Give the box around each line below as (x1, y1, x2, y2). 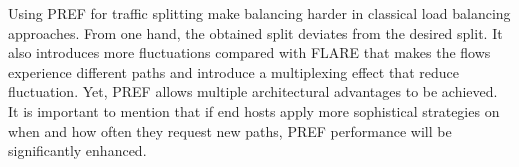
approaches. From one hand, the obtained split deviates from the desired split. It (8, 22, 503, 43)
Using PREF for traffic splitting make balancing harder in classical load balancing (8, 3, 511, 23)
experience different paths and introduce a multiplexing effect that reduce (8, 61, 459, 82)
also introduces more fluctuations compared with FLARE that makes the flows (8, 42, 491, 63)
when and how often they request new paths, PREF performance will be (8, 120, 452, 141)
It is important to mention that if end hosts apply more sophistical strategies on (8, 100, 500, 121)
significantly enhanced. (8, 140, 147, 161)
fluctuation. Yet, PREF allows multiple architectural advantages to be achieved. (8, 81, 498, 102)
